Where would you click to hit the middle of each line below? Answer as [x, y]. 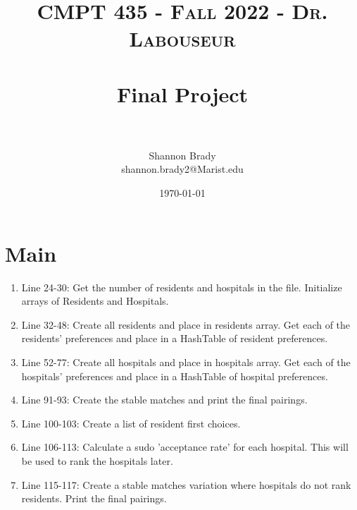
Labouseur [182, 38]
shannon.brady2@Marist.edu [182, 169]
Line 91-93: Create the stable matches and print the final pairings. [164, 400]
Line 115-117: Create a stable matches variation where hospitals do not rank [186, 484]
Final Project [182, 93]
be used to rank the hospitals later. [97, 460]
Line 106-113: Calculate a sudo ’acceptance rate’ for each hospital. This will [185, 447]
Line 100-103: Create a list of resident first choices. [131, 423]
